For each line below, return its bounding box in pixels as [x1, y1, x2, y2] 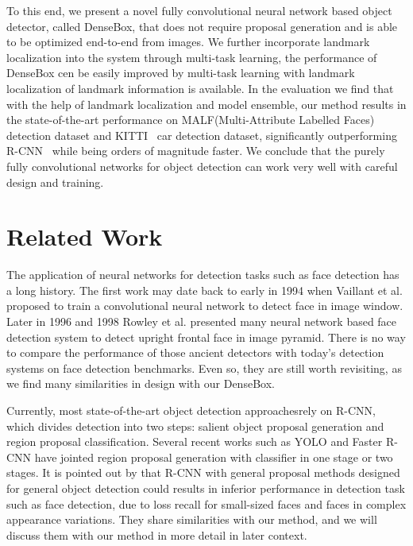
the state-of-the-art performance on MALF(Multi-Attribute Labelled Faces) [6, 111, 375, 128]
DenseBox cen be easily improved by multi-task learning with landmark [6, 64, 355, 81]
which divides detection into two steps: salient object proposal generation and [6, 417, 384, 434]
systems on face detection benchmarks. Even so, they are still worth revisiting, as [6, 359, 402, 376]
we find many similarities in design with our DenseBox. [6, 375, 275, 392]
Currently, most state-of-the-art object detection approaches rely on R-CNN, [6, 402, 376, 418]
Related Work [6, 220, 163, 253]
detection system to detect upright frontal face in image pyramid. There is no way [6, 328, 406, 345]
